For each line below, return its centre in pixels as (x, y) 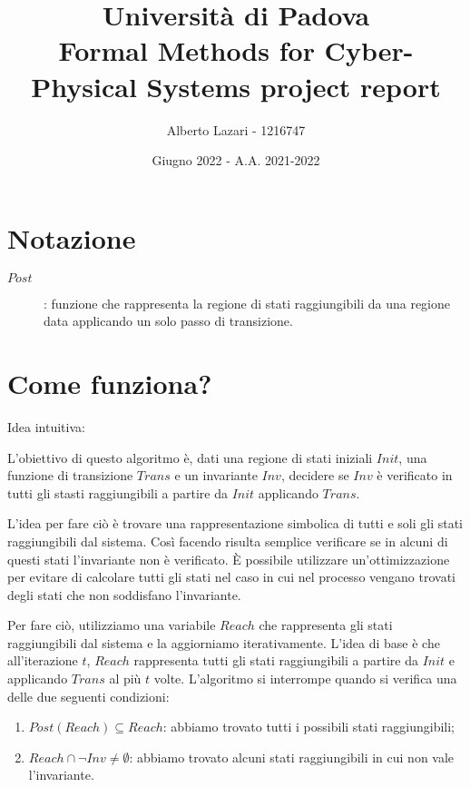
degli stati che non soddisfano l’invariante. (124, 594)
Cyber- (369, 50)
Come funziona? (110, 383)
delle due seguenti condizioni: (88, 696)
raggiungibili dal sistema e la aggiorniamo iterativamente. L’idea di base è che (224, 642)
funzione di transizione (70, 475)
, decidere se (315, 475)
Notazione (72, 237)
